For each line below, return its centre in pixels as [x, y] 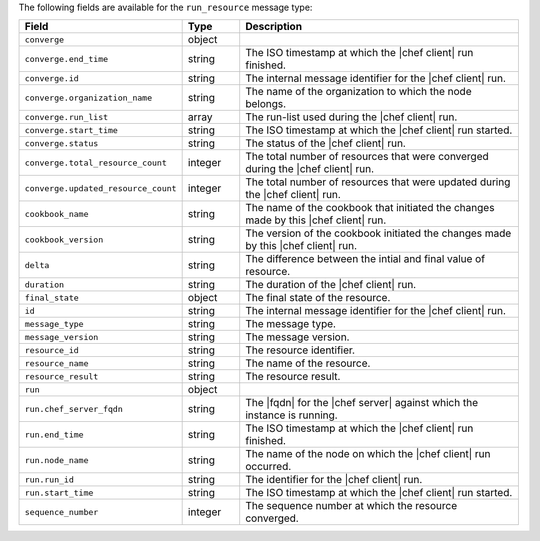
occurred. [268, 467]
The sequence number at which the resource [351, 506]
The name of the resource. [308, 363]
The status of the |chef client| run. [326, 143]
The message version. [297, 337]
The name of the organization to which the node [358, 92]
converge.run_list [66, 116]
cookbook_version [64, 239]
